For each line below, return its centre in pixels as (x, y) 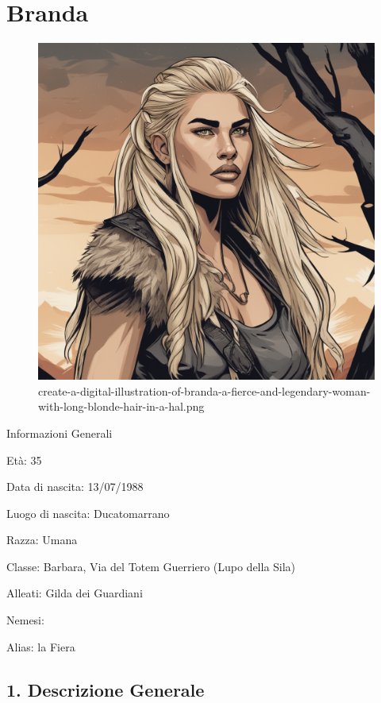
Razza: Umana (42, 540)
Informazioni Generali (60, 433)
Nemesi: (25, 620)
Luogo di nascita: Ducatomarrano (88, 513)
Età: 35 (24, 460)
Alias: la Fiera (41, 646)
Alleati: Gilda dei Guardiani (75, 593)
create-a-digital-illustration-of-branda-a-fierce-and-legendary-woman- (204, 390)
